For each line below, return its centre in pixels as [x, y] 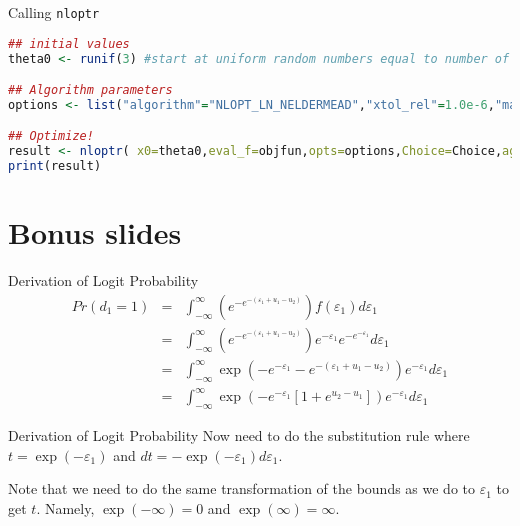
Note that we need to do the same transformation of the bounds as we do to [242, 488]
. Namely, [65, 507]
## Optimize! [51, 136]
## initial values [69, 43]
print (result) [55, 166]
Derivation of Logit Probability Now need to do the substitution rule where [239, 435]
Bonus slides [95, 232]
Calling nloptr [54, 12]
